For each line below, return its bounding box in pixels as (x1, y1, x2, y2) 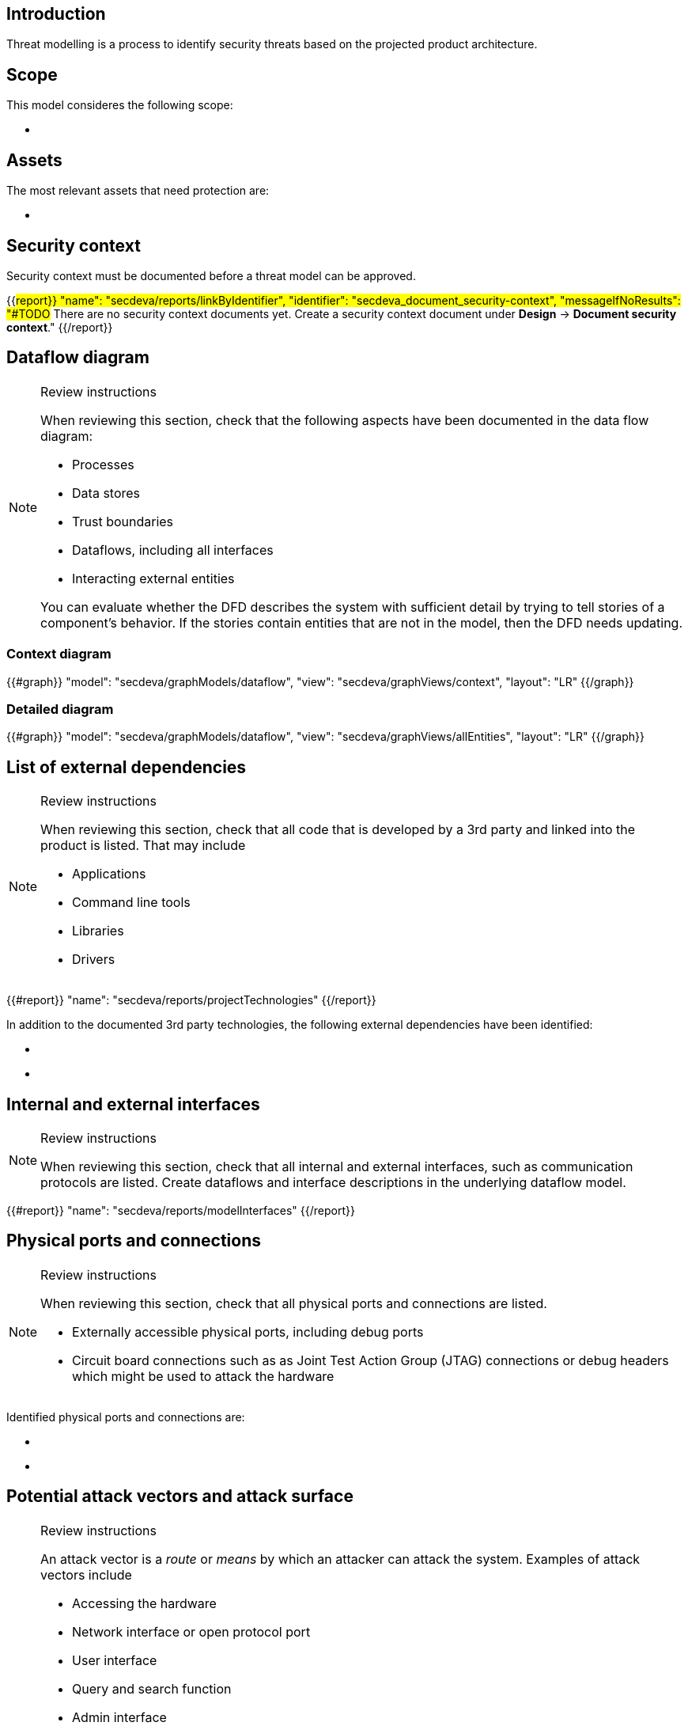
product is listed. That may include (40, 837, 246, 854)
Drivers (72, 951, 115, 968)
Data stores (72, 484, 141, 501)
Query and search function (72, 1680, 232, 1697)
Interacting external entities (72, 570, 235, 586)
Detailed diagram (6, 700, 114, 717)
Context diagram (6, 646, 112, 662)
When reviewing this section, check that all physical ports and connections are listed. (40, 1295, 547, 1311)
